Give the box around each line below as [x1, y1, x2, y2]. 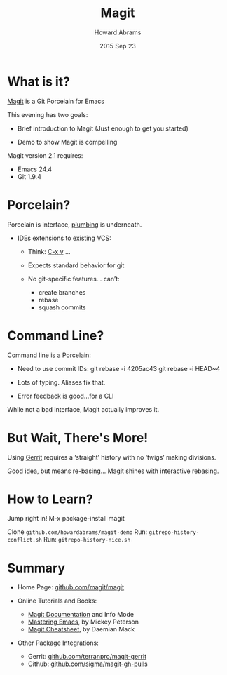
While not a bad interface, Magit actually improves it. [7, 405, 160, 413]
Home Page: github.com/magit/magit [17, 583, 125, 592]
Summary [7, 560, 65, 576]
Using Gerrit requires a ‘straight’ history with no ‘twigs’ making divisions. [7, 453, 216, 461]
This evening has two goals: [7, 110, 88, 119]
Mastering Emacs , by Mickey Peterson [27, 617, 139, 626]
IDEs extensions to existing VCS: [17, 234, 112, 242]
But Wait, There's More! [7, 429, 149, 446]
